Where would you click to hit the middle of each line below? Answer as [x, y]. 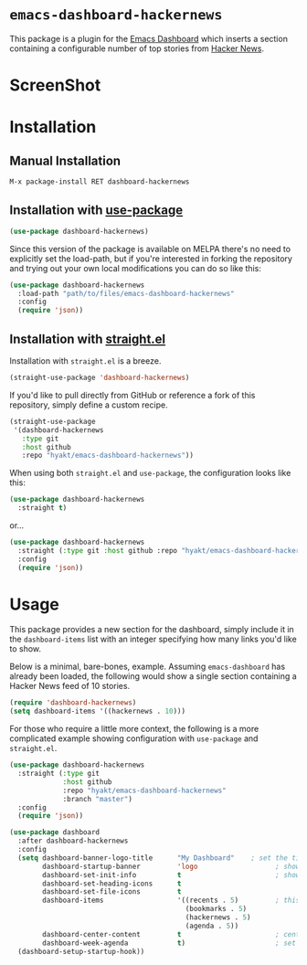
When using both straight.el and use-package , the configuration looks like [150, 473]
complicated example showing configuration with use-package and [134, 738]
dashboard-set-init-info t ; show [171, 875]
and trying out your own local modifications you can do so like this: [136, 268]
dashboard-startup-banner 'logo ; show [171, 866]
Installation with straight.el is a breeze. [85, 361]
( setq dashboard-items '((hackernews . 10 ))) [97, 711]
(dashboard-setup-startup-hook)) [81, 951]
